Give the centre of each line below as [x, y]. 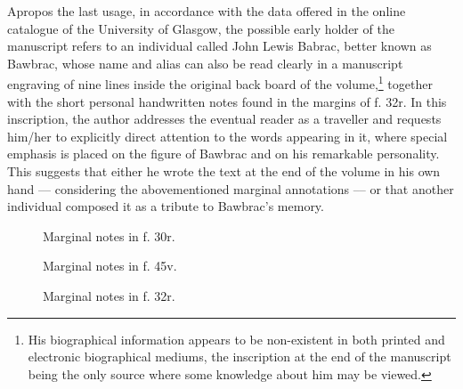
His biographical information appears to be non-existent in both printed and [236, 339]
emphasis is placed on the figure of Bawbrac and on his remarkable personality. [223, 154]
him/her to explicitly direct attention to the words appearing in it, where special [227, 136]
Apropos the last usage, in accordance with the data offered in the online [207, 11]
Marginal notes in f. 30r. [109, 235]
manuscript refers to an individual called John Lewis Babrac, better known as [219, 46]
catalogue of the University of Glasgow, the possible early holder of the [201, 28]
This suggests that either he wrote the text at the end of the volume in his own [224, 171]
